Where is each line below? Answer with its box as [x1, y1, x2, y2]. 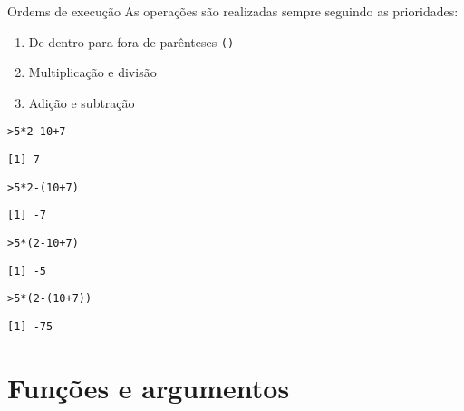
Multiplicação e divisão [28, 63, 157, 82]
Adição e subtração [28, 93, 135, 112]
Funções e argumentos [7, 368, 290, 406]
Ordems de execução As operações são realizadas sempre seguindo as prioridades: [7, 2, 459, 20]
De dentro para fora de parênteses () [28, 32, 235, 51]
